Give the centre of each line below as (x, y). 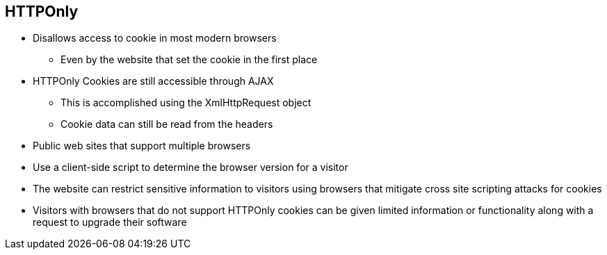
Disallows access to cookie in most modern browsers (155, 38)
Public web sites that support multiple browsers (142, 146)
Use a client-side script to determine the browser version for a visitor (191, 167)
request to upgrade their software (110, 222)
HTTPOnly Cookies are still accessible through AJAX (153, 81)
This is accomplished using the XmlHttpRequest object (186, 103)
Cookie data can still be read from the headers (167, 124)
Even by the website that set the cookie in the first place (189, 60)
